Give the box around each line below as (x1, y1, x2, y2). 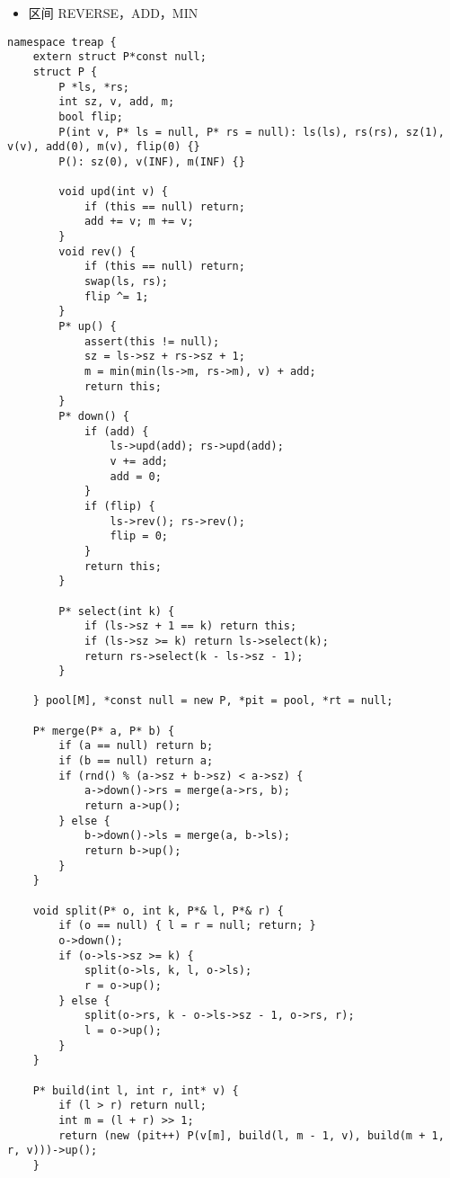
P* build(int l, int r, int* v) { (32, 1084, 239, 1097)
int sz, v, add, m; (58, 95, 175, 109)
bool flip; (58, 110, 123, 123)
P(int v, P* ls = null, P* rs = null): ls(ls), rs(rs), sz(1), (58, 125, 445, 138)
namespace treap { (7, 35, 117, 49)
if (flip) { (84, 499, 155, 513)
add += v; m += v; (84, 215, 194, 228)
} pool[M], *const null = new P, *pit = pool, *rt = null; (32, 694, 393, 708)
